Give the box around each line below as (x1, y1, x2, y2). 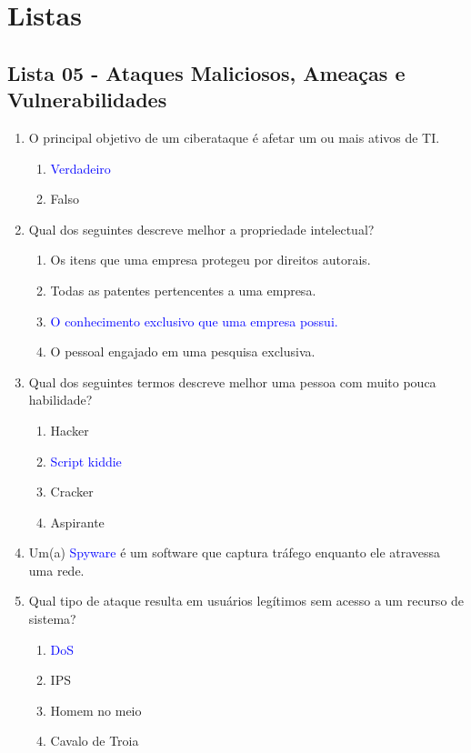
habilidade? (28, 390, 93, 409)
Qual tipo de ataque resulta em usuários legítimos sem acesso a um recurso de (28, 591, 465, 610)
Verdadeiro (50, 158, 111, 177)
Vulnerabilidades (7, 85, 167, 114)
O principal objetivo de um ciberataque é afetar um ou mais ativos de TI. (28, 127, 440, 146)
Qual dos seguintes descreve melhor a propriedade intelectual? (28, 219, 375, 238)
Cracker (50, 482, 94, 501)
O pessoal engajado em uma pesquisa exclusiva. (50, 342, 316, 361)
